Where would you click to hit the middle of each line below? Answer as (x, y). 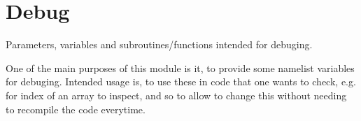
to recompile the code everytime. (76, 109)
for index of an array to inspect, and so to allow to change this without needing (176, 95)
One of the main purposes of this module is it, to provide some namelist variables (180, 67)
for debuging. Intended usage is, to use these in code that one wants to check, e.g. (181, 81)
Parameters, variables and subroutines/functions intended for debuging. (159, 44)
